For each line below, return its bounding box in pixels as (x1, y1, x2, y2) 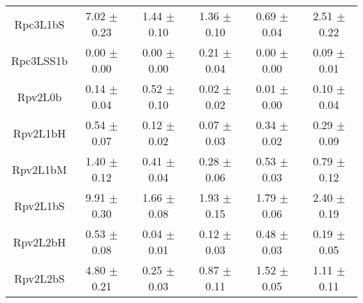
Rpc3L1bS (14, 15, 65, 32)
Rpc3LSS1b (11, 52, 68, 68)
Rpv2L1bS (14, 197, 65, 214)
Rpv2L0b (17, 88, 62, 105)
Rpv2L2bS (14, 269, 65, 286)
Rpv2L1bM (12, 161, 67, 177)
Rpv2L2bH (13, 233, 66, 250)
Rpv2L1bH (13, 124, 66, 141)
